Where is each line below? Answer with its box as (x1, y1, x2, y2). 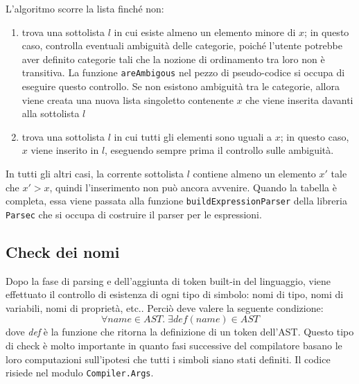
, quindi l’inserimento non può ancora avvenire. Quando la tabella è (49, 180, 337, 194)
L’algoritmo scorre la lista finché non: (6, 1, 164, 15)
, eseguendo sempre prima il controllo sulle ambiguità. (105, 143, 334, 157)
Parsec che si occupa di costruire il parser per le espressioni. (6, 207, 262, 221)
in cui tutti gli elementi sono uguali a (114, 129, 272, 143)
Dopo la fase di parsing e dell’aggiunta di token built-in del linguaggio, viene (6, 273, 331, 288)
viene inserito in (30, 143, 99, 157)
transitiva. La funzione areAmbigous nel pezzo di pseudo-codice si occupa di (21, 65, 345, 80)
